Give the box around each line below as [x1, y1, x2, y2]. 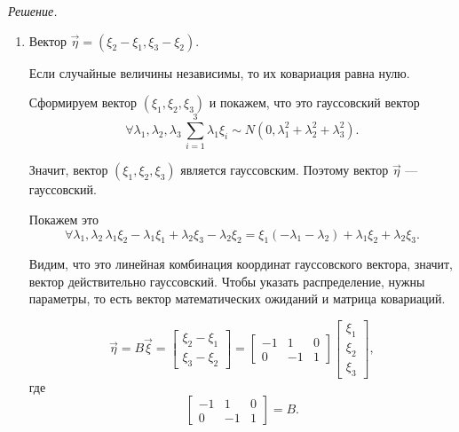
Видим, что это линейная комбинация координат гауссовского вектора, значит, [28, 255, 453, 273]
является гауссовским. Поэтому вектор [180, 161, 389, 179]
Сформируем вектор [28, 93, 138, 112]
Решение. [8, 2, 58, 20]
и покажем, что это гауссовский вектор [209, 93, 420, 112]
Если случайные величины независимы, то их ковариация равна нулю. [28, 63, 410, 82]
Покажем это [28, 209, 99, 228]
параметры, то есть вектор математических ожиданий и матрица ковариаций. [28, 289, 446, 308]
